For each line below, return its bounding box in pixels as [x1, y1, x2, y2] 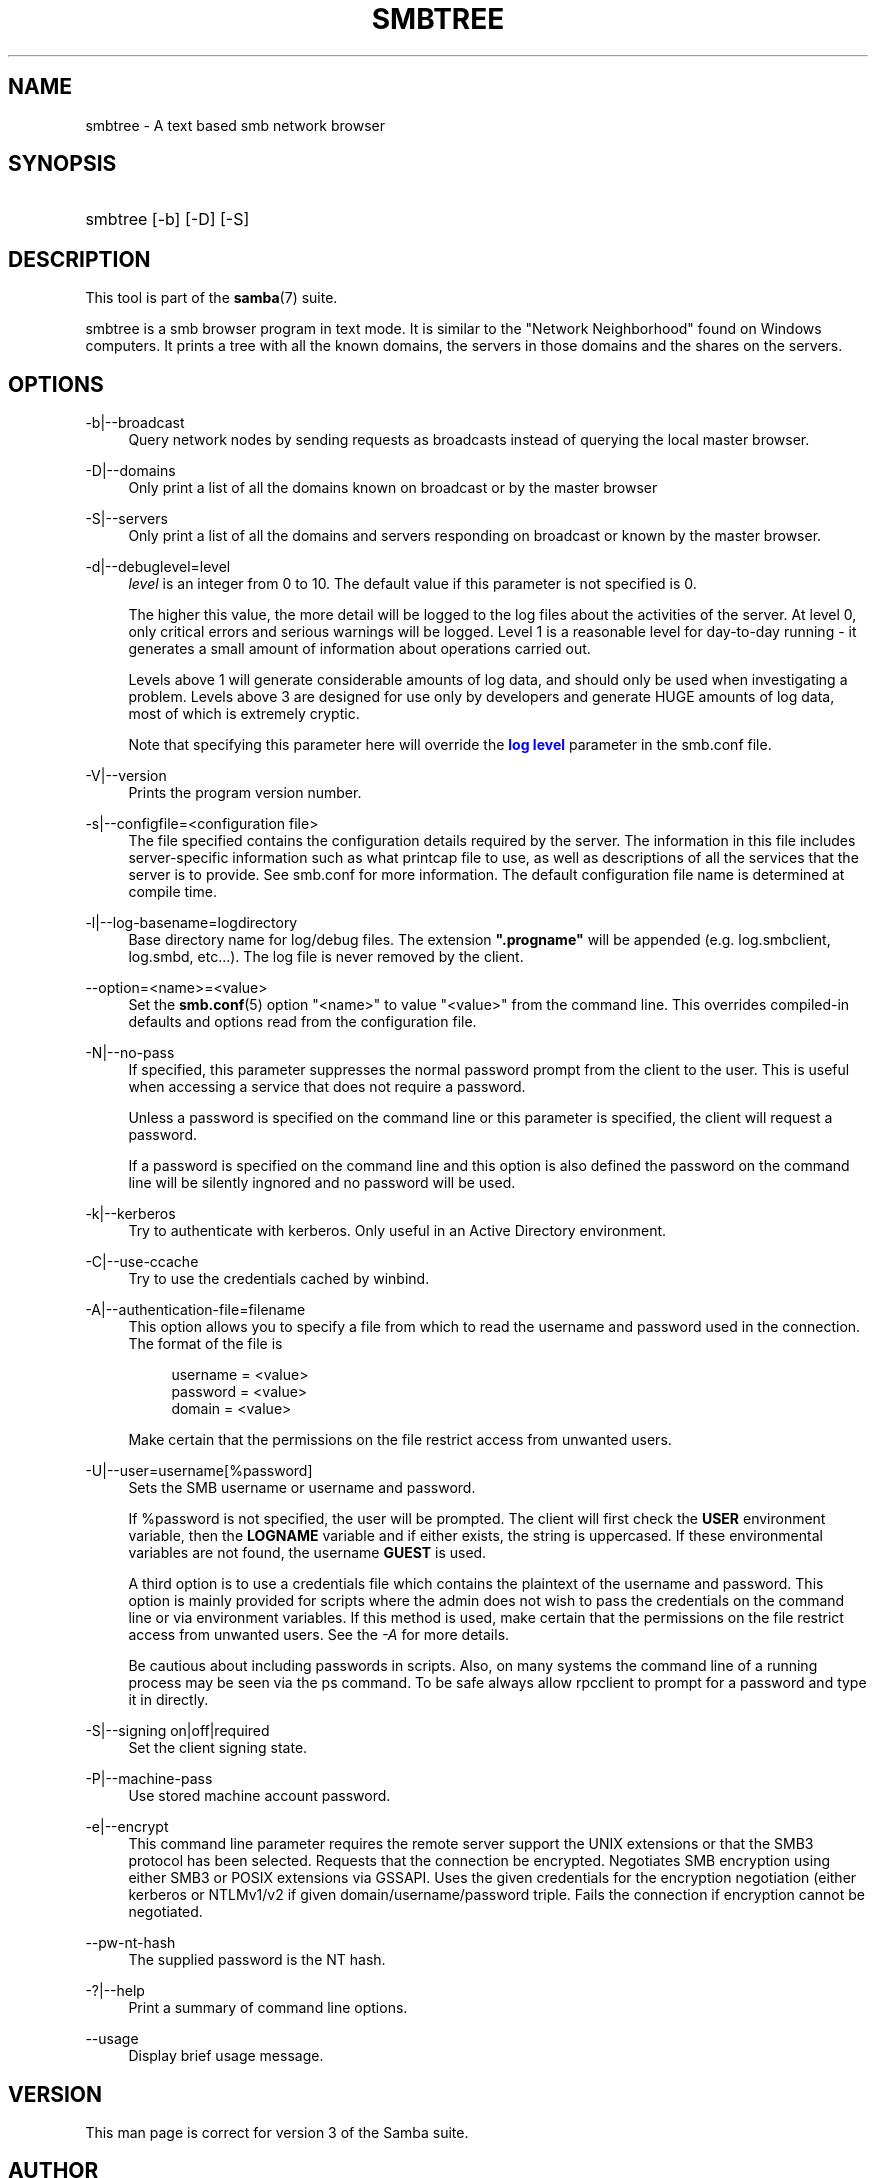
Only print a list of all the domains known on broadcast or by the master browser [128, 479, 658, 497]
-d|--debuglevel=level [85, 558, 231, 576]
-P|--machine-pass [85, 1770, 213, 1788]
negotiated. [128, 1903, 203, 1921]
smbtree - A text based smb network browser [85, 116, 385, 134]
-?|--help [85, 1982, 145, 2000]
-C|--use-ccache [85, 1253, 199, 1271]
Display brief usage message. [128, 2047, 324, 2065]
